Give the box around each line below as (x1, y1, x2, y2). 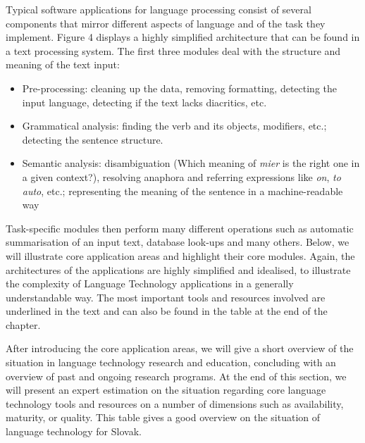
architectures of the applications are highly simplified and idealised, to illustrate (6, 262, 351, 277)
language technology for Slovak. (6, 424, 142, 439)
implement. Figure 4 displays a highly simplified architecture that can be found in (6, 30, 360, 44)
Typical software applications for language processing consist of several (6, 2, 311, 16)
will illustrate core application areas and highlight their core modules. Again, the (6, 248, 355, 263)
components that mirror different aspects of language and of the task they (6, 15, 326, 30)
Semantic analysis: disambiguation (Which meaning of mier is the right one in (22, 156, 360, 170)
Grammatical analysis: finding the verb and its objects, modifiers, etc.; (22, 118, 327, 133)
